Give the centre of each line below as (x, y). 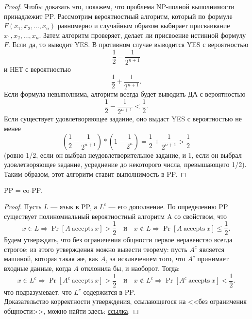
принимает (213, 259)
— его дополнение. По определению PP (168, 206)
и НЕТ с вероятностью (37, 69)
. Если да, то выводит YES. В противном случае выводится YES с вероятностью (128, 44)
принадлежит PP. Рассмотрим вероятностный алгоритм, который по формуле (118, 16)
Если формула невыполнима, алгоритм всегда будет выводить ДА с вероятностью (125, 94)
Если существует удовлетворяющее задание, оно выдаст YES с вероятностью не (123, 119)
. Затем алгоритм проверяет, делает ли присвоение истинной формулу (143, 35)
